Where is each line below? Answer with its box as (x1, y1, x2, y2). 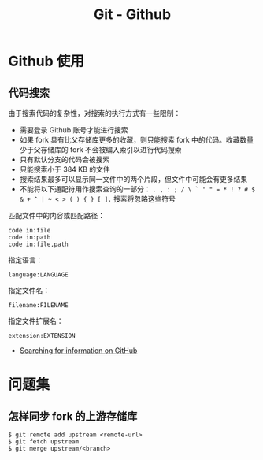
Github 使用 (8, 53, 85, 70)
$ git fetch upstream (8, 438, 80, 446)
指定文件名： (8, 286, 50, 295)
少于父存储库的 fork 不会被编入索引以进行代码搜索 (19, 145, 183, 154)
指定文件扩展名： (8, 317, 64, 325)
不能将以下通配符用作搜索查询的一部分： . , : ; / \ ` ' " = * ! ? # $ (19, 184, 256, 194)
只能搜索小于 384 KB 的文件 (19, 165, 110, 174)
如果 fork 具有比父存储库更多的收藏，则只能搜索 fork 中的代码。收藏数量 (19, 135, 254, 144)
